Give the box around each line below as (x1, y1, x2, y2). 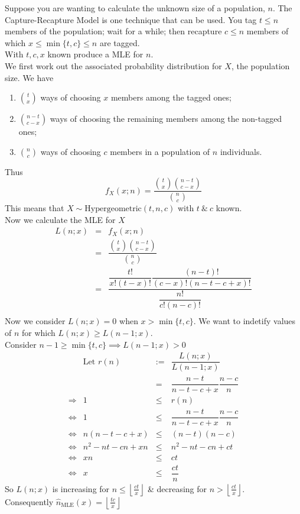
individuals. (220, 145, 262, 157)
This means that (5, 202, 64, 214)
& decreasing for (147, 482, 207, 494)
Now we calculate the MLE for (5, 213, 116, 225)
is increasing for (52, 482, 110, 494)
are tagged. (99, 36, 140, 49)
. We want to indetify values (193, 315, 296, 327)
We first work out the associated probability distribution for (5, 59, 222, 72)
